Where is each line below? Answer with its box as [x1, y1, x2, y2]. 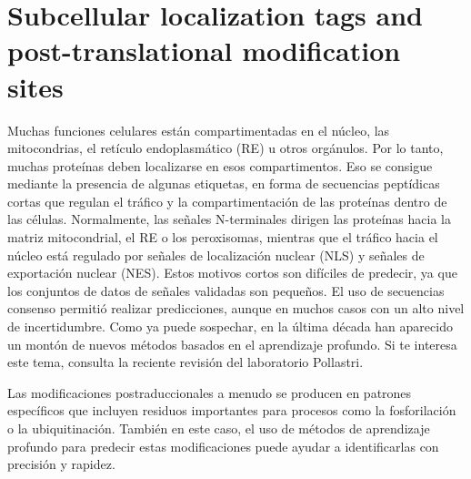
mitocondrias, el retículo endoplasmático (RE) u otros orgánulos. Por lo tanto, [7, 138, 444, 158]
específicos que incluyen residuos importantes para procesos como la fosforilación [7, 401, 456, 420]
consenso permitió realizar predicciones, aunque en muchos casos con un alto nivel [7, 299, 465, 318]
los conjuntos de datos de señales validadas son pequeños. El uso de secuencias [7, 280, 445, 300]
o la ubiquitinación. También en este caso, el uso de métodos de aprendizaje [7, 419, 430, 437]
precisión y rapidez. [7, 454, 115, 474]
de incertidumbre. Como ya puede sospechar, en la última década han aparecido [7, 317, 453, 336]
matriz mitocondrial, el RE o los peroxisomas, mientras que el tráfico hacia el [7, 228, 438, 247]
